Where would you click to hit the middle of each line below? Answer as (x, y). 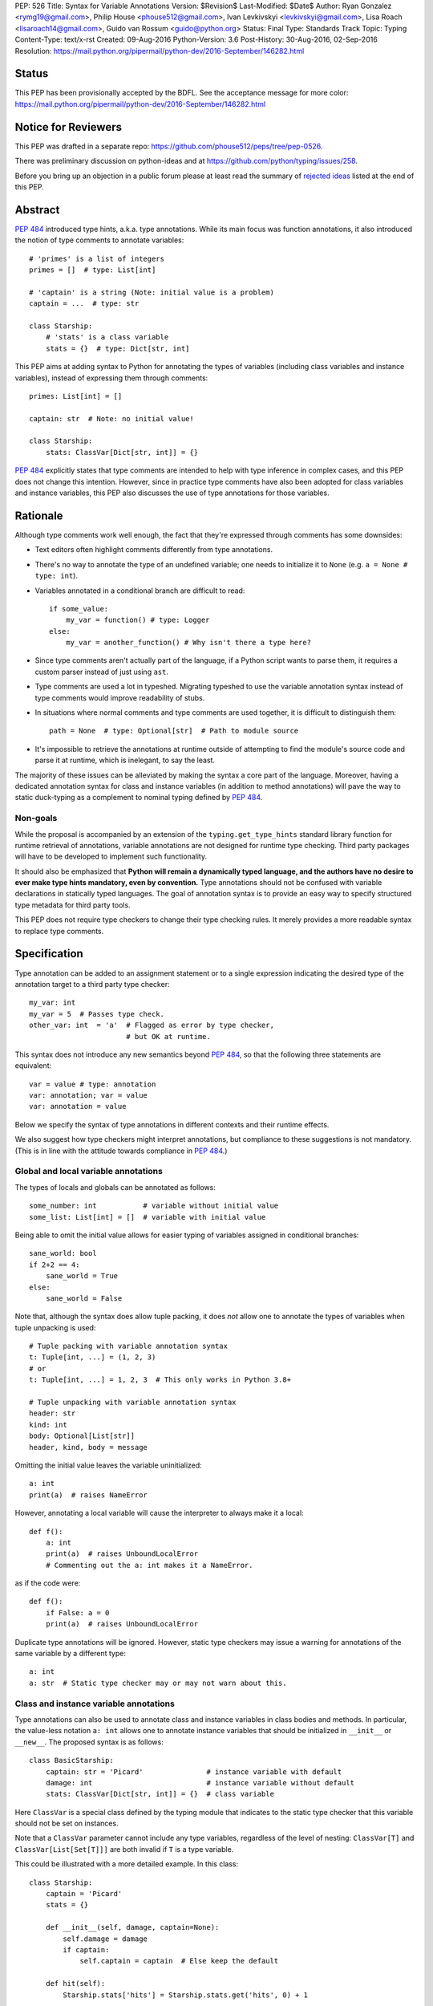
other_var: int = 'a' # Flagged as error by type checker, (152, 1025)
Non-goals (36, 818)
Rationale (39, 516)
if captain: (86, 1950)
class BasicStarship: (71, 1760)
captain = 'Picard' (84, 1894)
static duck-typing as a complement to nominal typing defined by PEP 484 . (139, 798)
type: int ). (56, 576)
